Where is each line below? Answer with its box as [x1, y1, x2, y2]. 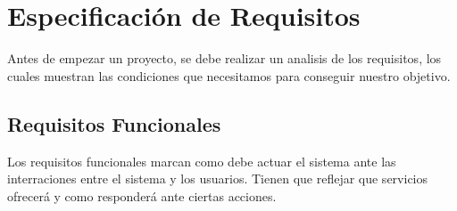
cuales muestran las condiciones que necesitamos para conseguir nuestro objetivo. [7, 66, 451, 85]
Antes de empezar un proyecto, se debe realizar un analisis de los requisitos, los [7, 49, 442, 68]
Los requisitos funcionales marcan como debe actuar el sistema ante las [7, 151, 396, 170]
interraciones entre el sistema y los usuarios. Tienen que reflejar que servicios [7, 169, 428, 188]
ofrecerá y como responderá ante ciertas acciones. [7, 186, 277, 205]
